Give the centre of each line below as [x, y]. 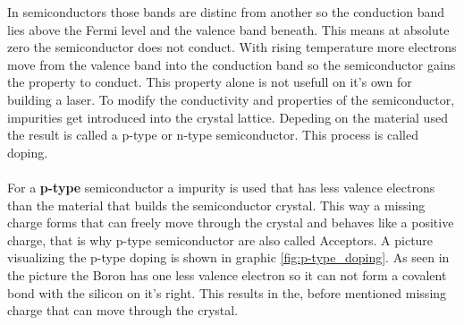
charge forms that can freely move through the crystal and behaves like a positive [231, 222]
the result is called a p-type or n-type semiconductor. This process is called [213, 135]
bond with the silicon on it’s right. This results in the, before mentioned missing [227, 292]
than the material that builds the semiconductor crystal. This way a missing [216, 205]
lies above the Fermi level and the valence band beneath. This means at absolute [228, 29]
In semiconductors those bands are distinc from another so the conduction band [226, 12]
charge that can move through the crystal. [123, 310]
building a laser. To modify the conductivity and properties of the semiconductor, [231, 99]
